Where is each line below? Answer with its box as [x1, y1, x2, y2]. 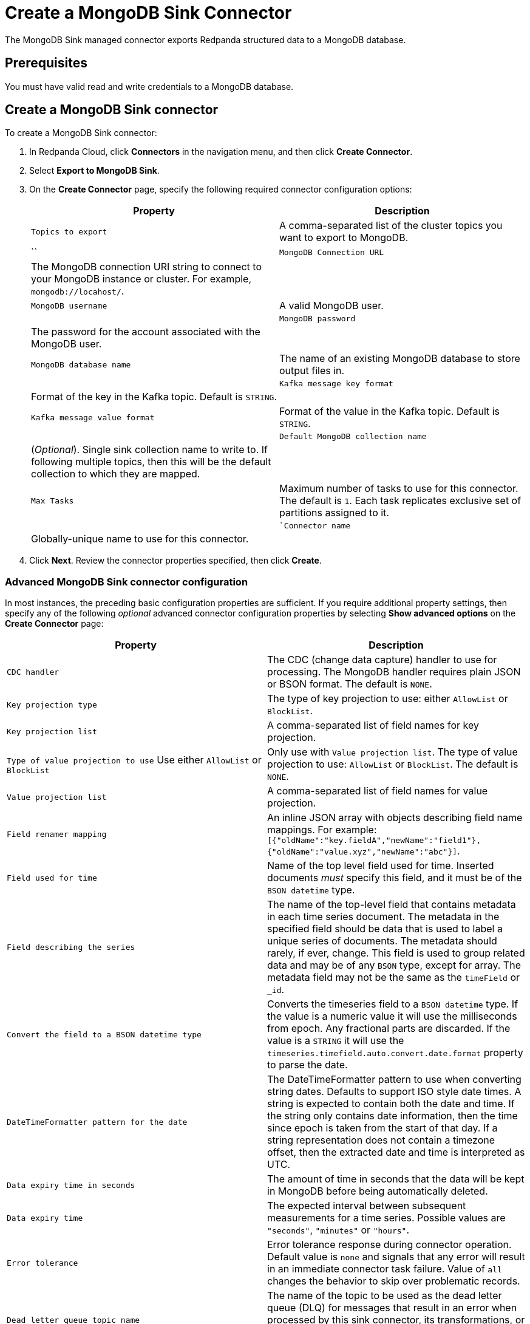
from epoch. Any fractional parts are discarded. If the [267, 1022, 511, 1035]
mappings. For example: [267, 824, 377, 836]
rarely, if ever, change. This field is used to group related [267, 947, 525, 960]
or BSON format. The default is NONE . [267, 678, 432, 691]
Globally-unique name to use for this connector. [31, 533, 249, 545]
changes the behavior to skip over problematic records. [267, 1275, 520, 1288]
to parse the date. [267, 1059, 348, 1071]
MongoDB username [31, 301, 107, 310]
